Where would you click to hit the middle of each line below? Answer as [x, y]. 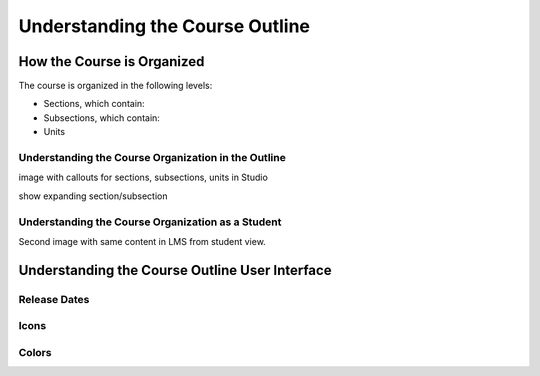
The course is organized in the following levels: [115, 86]
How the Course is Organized [111, 61]
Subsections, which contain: [101, 117]
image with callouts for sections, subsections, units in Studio [143, 177]
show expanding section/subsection [93, 196]
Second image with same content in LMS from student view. [142, 241]
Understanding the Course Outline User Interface [175, 270]
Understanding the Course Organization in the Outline [152, 157]
